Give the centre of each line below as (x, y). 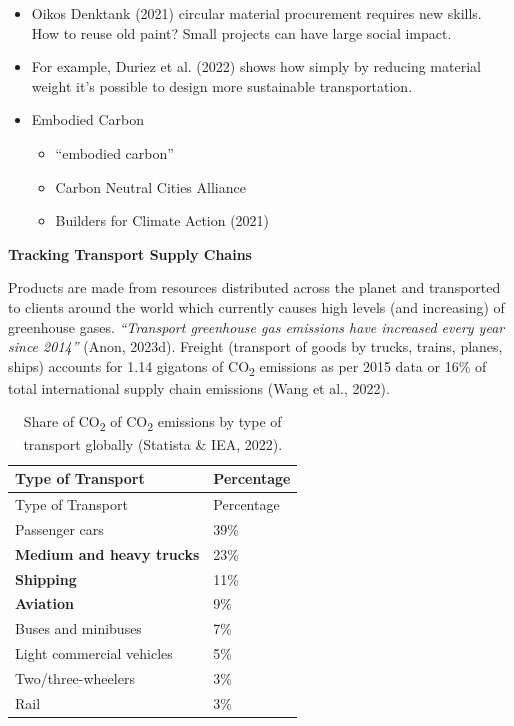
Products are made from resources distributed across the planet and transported (254, 287)
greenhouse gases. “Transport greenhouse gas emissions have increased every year (256, 326)
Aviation (44, 603)
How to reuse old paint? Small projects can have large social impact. (241, 32)
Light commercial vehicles (94, 653)
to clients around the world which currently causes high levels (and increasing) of (256, 306)
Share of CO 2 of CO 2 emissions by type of (152, 423)
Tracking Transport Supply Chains (130, 253)
